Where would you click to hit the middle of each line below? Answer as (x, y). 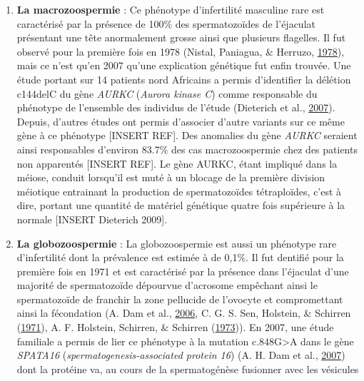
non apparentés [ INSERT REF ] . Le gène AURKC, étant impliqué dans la (177, 163)
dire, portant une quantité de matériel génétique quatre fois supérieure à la (181, 205)
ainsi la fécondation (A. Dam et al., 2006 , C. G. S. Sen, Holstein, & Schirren (184, 313)
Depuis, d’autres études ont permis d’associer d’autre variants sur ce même (181, 121)
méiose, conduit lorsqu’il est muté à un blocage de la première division (171, 177)
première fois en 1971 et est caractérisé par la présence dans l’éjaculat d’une (183, 271)
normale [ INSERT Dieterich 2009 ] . (92, 219)
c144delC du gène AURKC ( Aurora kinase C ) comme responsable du (167, 93)
